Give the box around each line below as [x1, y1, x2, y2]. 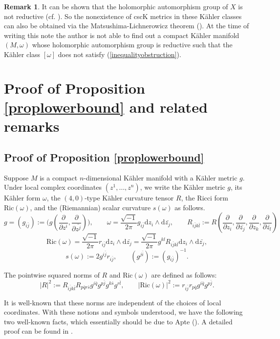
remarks [4, 116, 60, 136]
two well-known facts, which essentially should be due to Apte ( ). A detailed [4, 316, 233, 326]
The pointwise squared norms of [4, 269, 100, 279]
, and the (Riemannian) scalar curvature [30, 202, 151, 212]
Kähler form [4, 193, 41, 203]
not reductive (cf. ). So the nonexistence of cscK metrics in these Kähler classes [4, 11, 242, 21]
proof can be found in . [4, 326, 73, 336]
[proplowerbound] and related [4, 97, 208, 117]
